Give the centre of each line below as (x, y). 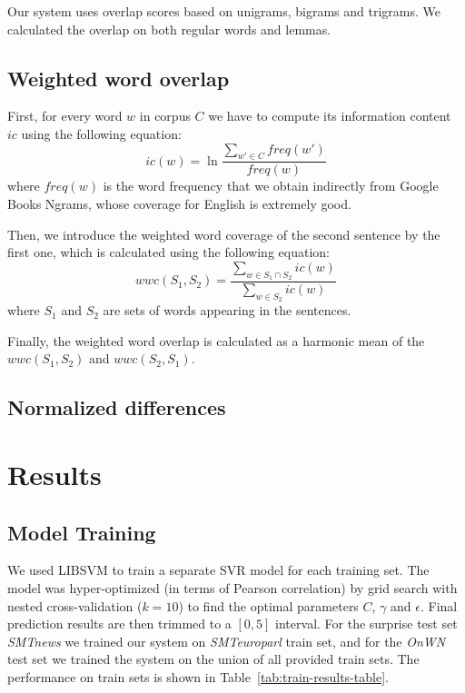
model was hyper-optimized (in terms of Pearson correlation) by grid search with (232, 587)
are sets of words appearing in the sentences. (227, 310)
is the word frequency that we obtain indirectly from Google (271, 186)
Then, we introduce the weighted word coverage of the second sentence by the (224, 234)
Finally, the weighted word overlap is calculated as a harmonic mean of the (216, 340)
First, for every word (65, 116)
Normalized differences (117, 407)
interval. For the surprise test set (366, 624)
